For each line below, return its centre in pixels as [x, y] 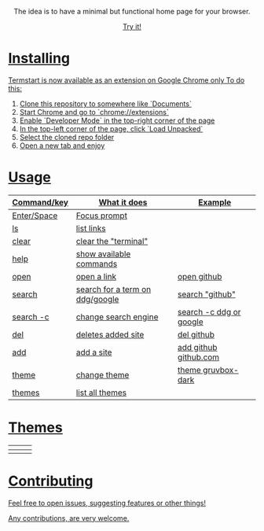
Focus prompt [102, 216]
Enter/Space [35, 216]
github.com [198, 357]
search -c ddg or [209, 312]
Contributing [51, 481]
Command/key [40, 202]
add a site [94, 352]
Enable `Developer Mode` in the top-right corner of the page [117, 120]
